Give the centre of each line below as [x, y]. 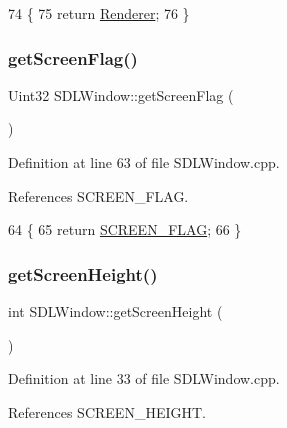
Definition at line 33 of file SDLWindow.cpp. [144, 378]
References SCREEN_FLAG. [98, 195]
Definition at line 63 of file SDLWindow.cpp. [144, 162]
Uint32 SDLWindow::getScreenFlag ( [121, 94]
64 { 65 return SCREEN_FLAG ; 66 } [125, 229]
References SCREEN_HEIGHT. [107, 411]
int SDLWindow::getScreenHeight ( [115, 311]
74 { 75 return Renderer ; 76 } [99, 13]
